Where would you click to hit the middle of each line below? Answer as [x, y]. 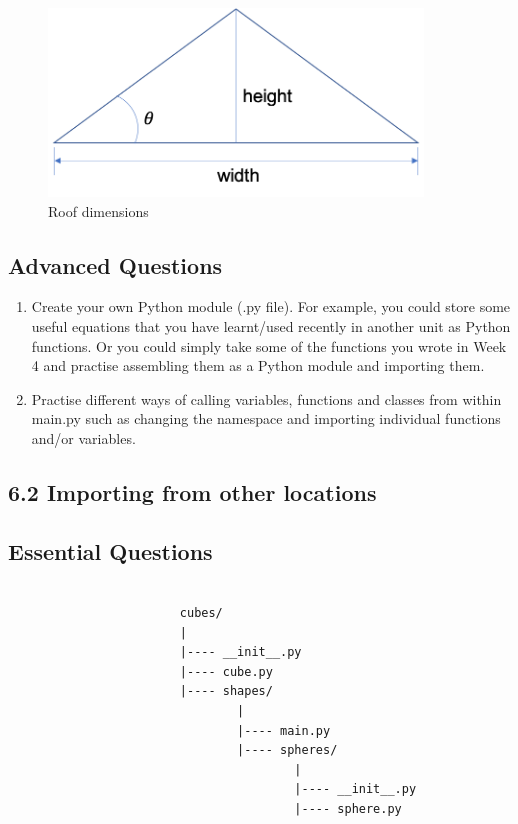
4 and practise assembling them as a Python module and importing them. [258, 365]
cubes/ [201, 613]
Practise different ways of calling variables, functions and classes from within [266, 398]
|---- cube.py [226, 671]
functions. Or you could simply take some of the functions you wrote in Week [269, 345]
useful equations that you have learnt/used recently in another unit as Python [271, 325]
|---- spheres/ [287, 750]
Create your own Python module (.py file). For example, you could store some [271, 306]
